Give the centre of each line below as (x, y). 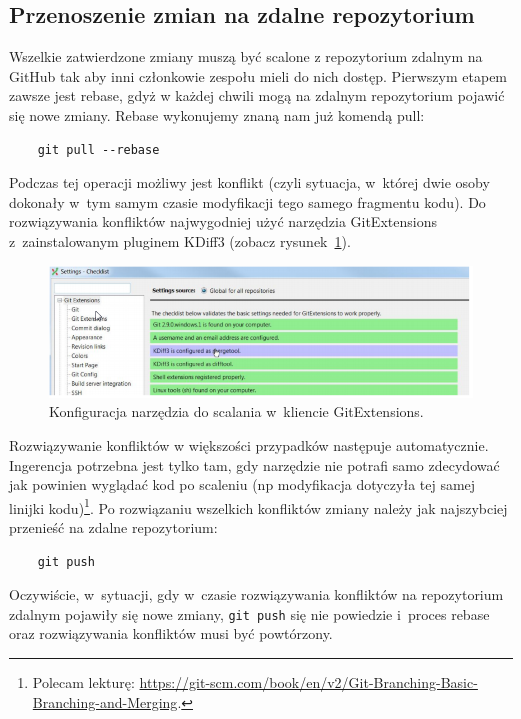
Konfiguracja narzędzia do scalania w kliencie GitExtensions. (236, 411)
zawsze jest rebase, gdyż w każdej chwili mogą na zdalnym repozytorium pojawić (257, 95)
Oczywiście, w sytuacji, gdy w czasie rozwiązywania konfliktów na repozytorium (256, 594)
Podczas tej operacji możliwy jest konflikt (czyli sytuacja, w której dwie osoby (249, 182)
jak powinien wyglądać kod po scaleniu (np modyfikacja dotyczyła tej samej (242, 484)
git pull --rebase (98, 149)
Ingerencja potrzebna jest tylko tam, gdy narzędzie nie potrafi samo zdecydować (254, 464)
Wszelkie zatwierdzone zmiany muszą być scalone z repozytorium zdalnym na (246, 56)
